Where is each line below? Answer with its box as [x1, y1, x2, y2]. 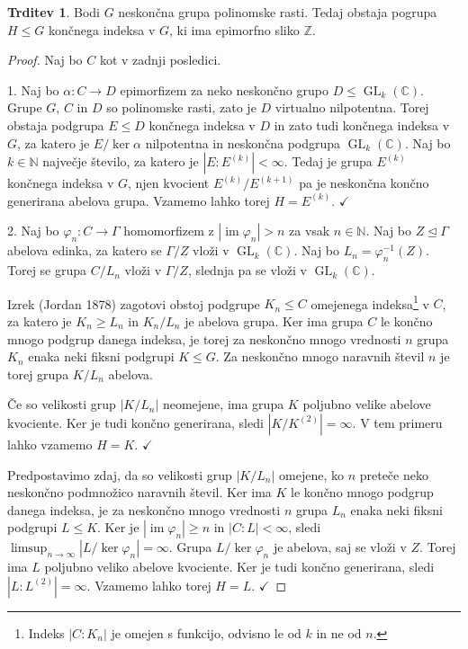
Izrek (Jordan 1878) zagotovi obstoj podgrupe [7, 294, 260, 313]
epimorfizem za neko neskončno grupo [120, 80, 328, 99]
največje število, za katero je [42, 152, 199, 171]
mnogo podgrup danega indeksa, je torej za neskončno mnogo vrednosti [7, 329, 401, 348]
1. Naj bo [7, 80, 59, 99]
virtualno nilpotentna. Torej [274, 98, 429, 117]
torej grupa [7, 364, 69, 383]
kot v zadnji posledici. [99, 50, 221, 69]
